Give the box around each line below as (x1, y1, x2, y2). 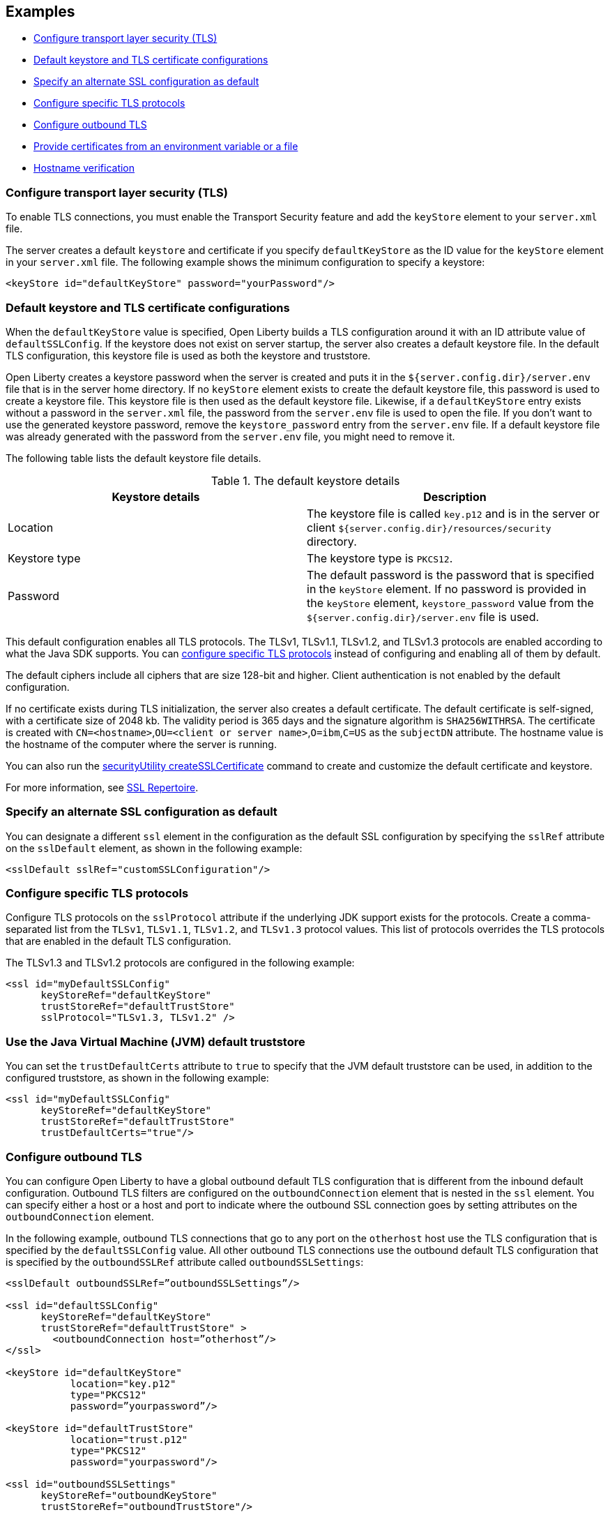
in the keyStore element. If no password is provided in (307, 581, 586, 596)
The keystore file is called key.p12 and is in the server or (307, 506, 600, 521)
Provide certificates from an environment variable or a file (33, 140, 298, 153)
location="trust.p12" (70, 1433, 188, 1445)
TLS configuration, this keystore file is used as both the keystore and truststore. (6, 349, 371, 361)
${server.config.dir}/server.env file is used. (307, 609, 540, 624)
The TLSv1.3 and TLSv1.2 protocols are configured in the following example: (6, 957, 355, 969)
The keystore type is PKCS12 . (307, 551, 453, 565)
